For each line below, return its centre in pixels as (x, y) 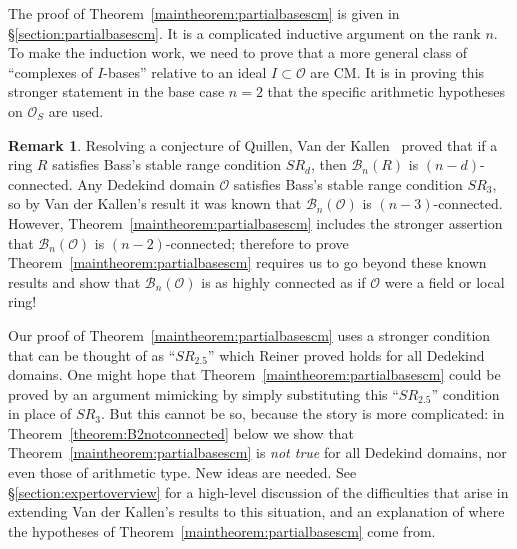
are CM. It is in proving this (397, 71)
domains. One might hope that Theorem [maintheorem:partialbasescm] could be (254, 374)
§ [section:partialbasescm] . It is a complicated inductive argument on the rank (244, 32)
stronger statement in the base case (116, 91)
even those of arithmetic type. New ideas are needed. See (182, 472)
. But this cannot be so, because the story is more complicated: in (302, 413)
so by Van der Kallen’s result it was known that (155, 203)
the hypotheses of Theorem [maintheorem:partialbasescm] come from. (222, 530)
